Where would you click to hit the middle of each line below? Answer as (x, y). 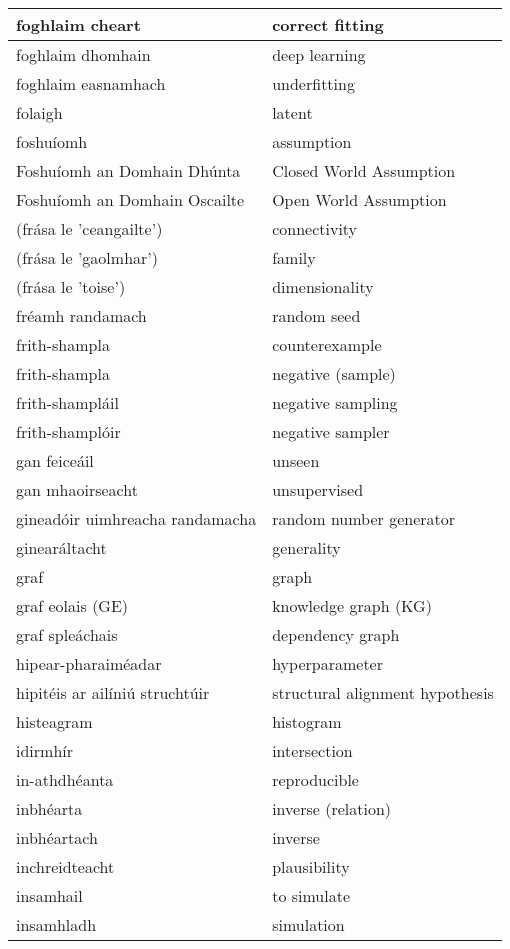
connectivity (315, 228)
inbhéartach (57, 837)
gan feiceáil (55, 460)
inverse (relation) (332, 808)
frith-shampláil (67, 402)
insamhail (49, 895)
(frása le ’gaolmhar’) (87, 257)
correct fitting (328, 24)
